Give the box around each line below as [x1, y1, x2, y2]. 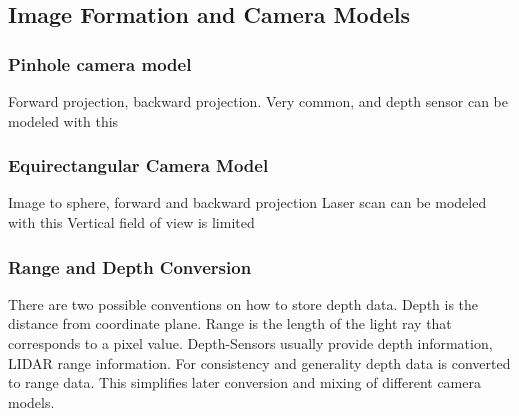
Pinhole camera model [8, 51, 192, 76]
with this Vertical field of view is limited [8, 212, 255, 232]
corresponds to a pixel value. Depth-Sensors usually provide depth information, [8, 333, 493, 353]
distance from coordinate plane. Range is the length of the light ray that [8, 313, 452, 334]
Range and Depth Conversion [8, 254, 252, 279]
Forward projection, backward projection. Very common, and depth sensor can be [8, 91, 508, 111]
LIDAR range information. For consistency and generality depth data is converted [8, 352, 511, 373]
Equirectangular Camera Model [8, 153, 269, 178]
